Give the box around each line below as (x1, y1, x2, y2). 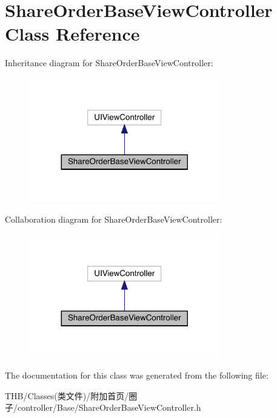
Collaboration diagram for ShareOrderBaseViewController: (5, 212, 222, 225)
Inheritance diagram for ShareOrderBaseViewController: (5, 56, 213, 69)
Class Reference (5, 21, 140, 46)
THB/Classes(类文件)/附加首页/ (5, 389, 129, 402)
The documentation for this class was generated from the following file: (5, 369, 269, 382)
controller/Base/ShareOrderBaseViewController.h (17, 401, 201, 414)
